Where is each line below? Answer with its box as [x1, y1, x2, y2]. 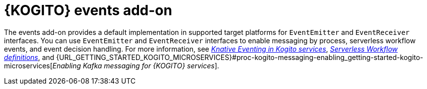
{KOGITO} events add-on [4, 2, 172, 19]
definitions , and [4, 53, 54, 61]
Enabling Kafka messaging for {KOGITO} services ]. [52, 61, 219, 70]
